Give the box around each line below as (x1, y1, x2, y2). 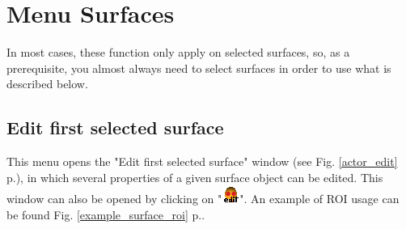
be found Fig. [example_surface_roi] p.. (6, 206, 205, 223)
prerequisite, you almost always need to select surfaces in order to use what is (6, 59, 391, 76)
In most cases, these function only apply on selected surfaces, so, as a (6, 44, 350, 61)
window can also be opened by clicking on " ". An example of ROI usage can (6, 190, 400, 207)
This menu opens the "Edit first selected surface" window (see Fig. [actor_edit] (6, 153, 398, 170)
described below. (6, 75, 88, 92)
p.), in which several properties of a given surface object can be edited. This (6, 168, 383, 185)
